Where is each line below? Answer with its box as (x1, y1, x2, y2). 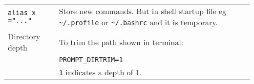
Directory (8, 31, 41, 42)
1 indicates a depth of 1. (59, 67, 142, 78)
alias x (8, 9, 36, 17)
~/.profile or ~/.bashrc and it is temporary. (59, 17, 218, 28)
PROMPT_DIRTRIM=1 (59, 56, 123, 64)
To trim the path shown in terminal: (59, 36, 184, 48)
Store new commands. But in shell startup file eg (59, 5, 227, 17)
